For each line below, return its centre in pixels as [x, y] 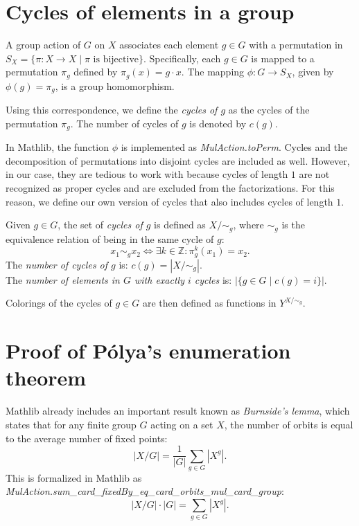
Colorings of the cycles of [59, 303]
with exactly [159, 279]
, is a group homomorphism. [115, 85]
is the [293, 225]
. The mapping [213, 72]
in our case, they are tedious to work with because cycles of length [147, 174]
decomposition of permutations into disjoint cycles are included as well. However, [178, 160]
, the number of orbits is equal [289, 424]
